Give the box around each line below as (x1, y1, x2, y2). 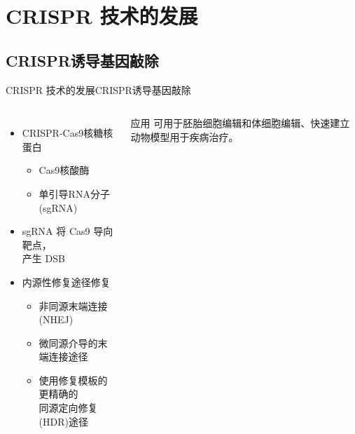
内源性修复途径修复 (22, 274, 111, 289)
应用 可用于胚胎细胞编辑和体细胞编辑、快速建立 (130, 116, 350, 130)
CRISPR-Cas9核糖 (22, 126, 104, 140)
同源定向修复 (39, 400, 98, 415)
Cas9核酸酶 (39, 163, 90, 177)
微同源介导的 (39, 335, 98, 350)
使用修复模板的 (39, 372, 108, 387)
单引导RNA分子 (39, 186, 110, 201)
